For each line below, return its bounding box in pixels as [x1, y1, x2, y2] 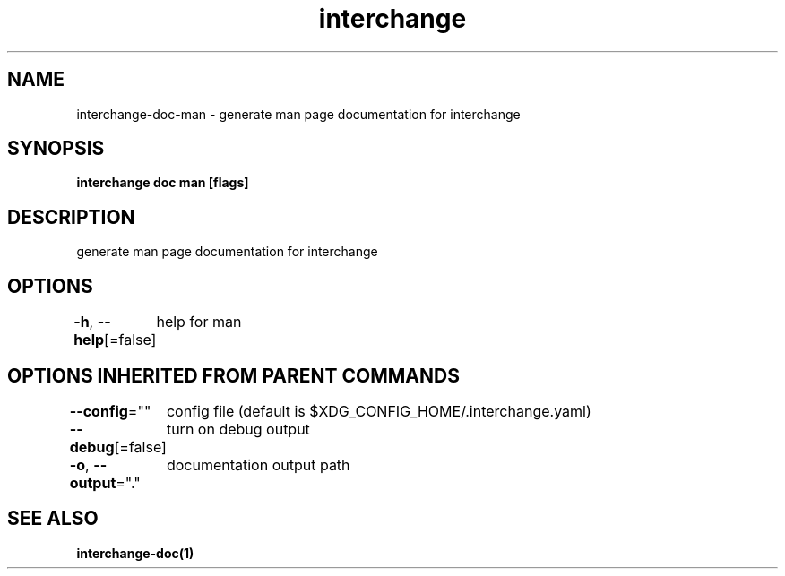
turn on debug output [166, 419, 310, 438]
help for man [156, 313, 242, 331]
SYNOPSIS [7, 137, 105, 160]
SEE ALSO [7, 507, 99, 530]
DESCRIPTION [7, 205, 135, 228]
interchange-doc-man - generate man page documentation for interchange [76, 106, 521, 122]
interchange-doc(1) [76, 545, 194, 561]
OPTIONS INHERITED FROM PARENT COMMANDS [7, 364, 460, 387]
